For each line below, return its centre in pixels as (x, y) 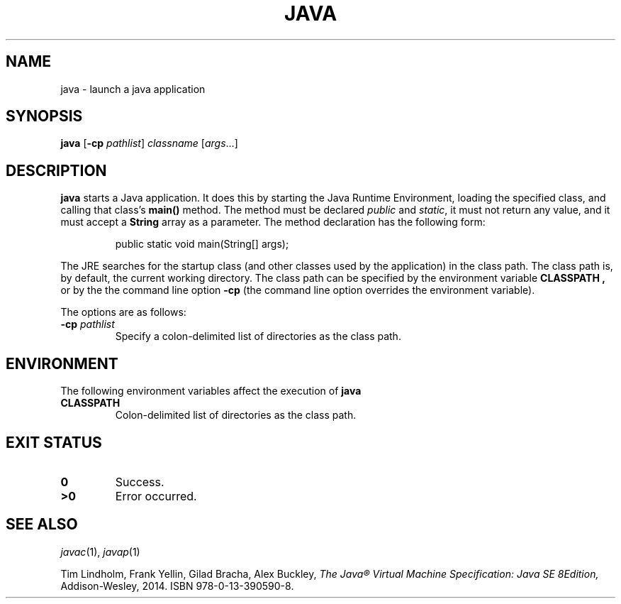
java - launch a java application (133, 89)
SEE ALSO (42, 525)
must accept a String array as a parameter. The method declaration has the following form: (273, 222)
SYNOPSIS (44, 116)
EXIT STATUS (54, 442)
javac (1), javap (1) (100, 551)
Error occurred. (156, 496)
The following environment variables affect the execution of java (211, 391)
